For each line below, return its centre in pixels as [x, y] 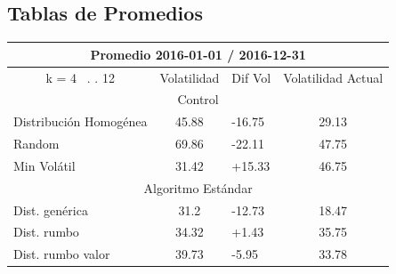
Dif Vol [251, 77]
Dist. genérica [51, 210]
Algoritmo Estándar [198, 187]
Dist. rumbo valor [62, 254]
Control [198, 99]
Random [36, 144]
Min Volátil [44, 165]
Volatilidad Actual [333, 77]
